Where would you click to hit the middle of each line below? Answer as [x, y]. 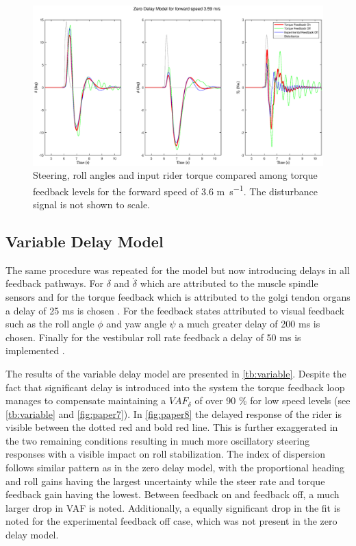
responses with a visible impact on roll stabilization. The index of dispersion [165, 454]
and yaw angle [136, 324]
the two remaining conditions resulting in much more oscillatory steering [158, 440]
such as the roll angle [50, 324]
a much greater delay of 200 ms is [250, 324]
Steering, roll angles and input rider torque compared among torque [175, 175]
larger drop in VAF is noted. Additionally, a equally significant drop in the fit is [173, 507]
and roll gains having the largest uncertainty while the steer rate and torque [165, 481]
